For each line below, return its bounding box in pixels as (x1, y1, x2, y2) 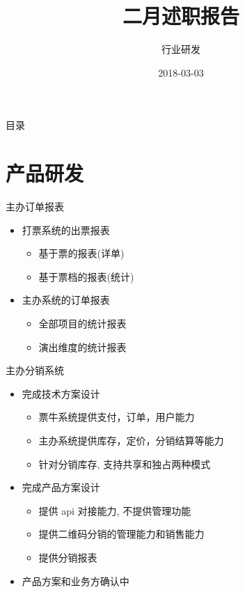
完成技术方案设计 (22, 386, 100, 400)
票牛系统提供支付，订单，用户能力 (38, 410, 195, 424)
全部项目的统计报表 (38, 316, 127, 330)
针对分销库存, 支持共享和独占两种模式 (38, 456, 211, 471)
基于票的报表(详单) (38, 246, 125, 260)
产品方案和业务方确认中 (22, 573, 129, 588)
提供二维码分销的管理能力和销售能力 (38, 527, 205, 541)
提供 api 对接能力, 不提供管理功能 (38, 503, 191, 517)
